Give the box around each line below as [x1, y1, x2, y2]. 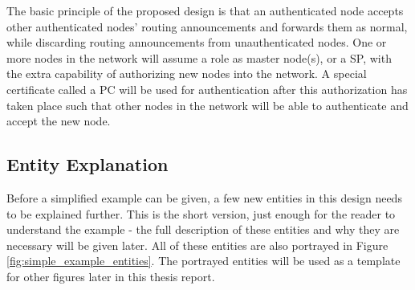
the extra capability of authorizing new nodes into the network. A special [6, 65, 367, 82]
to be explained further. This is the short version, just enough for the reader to [6, 205, 396, 222]
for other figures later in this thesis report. [6, 268, 215, 284]
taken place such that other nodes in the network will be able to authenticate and [6, 96, 409, 113]
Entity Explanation [6, 152, 169, 177]
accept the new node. [6, 112, 111, 129]
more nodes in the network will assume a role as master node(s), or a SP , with [6, 49, 392, 66]
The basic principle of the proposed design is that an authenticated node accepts [6, 2, 404, 18]
